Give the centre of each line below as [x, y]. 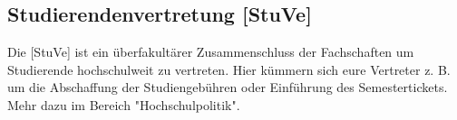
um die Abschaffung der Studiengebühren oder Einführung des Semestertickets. [228, 87]
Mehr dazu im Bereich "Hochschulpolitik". [124, 104]
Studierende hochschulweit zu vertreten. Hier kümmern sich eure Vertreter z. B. [229, 69]
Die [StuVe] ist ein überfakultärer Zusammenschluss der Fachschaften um [211, 52]
